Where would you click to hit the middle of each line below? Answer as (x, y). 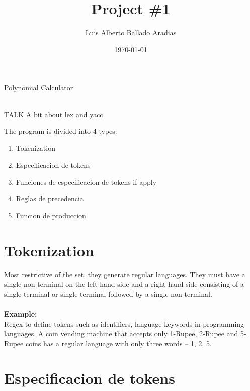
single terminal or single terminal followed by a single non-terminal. (108, 294)
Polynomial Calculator (39, 87)
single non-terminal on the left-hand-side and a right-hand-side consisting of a (124, 284)
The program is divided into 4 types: (61, 131)
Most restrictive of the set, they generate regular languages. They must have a (125, 274)
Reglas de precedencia (50, 199)
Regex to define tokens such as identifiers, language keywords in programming (124, 323)
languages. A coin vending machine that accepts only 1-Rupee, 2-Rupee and (121, 333)
